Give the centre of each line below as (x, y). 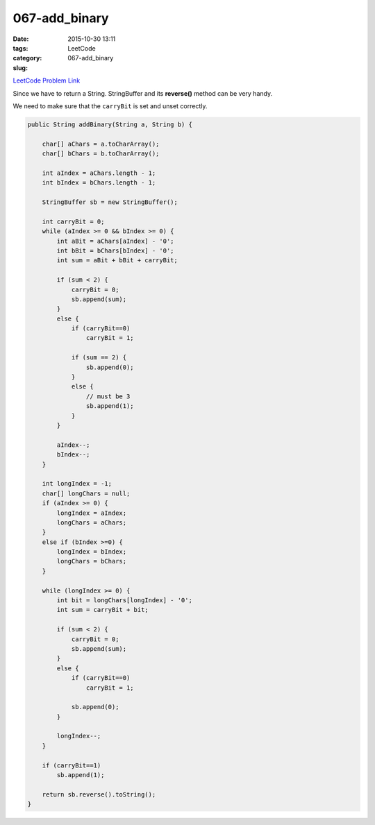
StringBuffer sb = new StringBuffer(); (110, 202)
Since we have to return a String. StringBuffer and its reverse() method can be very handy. (143, 93)
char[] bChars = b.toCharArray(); (101, 154)
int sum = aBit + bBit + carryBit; (117, 261)
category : (27, 58)
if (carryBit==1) (72, 765)
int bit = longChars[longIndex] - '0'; (124, 601)
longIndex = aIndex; (92, 513)
